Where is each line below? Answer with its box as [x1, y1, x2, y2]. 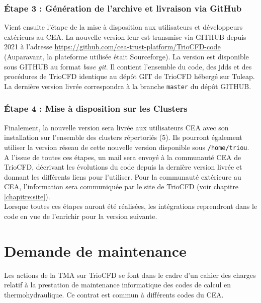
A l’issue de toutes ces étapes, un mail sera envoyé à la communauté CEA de [4, 151, 241, 162]
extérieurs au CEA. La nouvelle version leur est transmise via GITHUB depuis [4, 31, 246, 42]
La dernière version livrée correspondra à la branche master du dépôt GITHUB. [4, 81, 251, 91]
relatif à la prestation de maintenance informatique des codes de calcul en [4, 279, 231, 290]
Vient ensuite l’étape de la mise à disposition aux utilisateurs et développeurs [4, 22, 243, 32]
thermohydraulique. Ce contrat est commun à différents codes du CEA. [4, 289, 224, 299]
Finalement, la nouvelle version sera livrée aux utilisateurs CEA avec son [4, 122, 229, 132]
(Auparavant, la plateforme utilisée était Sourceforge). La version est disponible [4, 51, 249, 61]
